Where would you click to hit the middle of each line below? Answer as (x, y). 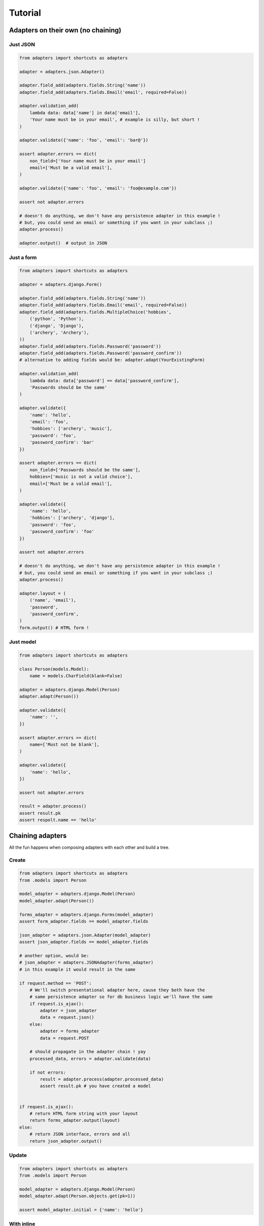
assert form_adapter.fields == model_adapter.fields (84, 921)
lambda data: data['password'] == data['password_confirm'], (104, 381)
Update (18, 1155)
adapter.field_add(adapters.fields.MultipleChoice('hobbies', (95, 312)
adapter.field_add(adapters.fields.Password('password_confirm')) (100, 353)
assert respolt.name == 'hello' (58, 820)
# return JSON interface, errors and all (80, 1134)
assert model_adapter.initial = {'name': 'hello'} (81, 1210)
